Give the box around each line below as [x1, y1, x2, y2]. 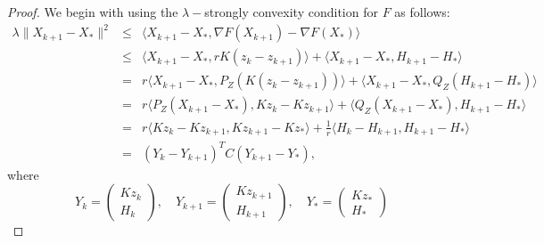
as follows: [394, 3, 450, 20]
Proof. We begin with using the [7, 3, 178, 20]
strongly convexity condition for [204, 3, 378, 20]
